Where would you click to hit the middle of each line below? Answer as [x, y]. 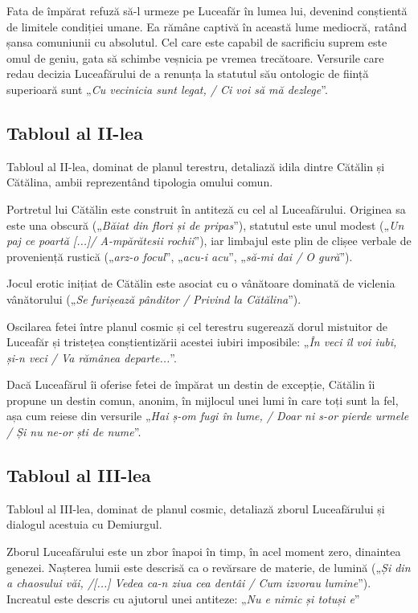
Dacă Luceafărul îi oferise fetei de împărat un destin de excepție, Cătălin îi [191, 384]
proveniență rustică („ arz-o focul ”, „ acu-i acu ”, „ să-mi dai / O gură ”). [180, 256]
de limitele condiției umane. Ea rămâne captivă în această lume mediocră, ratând [207, 26]
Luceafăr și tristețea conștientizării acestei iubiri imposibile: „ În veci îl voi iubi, [202, 342]
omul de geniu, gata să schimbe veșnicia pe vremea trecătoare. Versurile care [195, 57]
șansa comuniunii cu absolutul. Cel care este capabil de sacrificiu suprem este [197, 42]
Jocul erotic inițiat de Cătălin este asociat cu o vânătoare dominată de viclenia [201, 283]
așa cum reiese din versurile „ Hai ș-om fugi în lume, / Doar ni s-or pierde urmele [208, 416]
